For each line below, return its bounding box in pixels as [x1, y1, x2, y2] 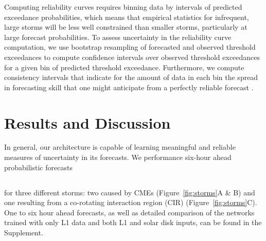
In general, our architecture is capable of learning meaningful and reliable [4, 142, 236, 152]
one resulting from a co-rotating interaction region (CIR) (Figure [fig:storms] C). [4, 197, 257, 208]
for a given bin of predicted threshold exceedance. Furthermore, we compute [4, 62, 244, 72]
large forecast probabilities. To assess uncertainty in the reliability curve [4, 31, 232, 42]
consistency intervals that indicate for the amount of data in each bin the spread [4, 72, 258, 83]
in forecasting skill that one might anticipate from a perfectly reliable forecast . [4, 82, 254, 92]
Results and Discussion [4, 112, 171, 133]
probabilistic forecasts [4, 162, 73, 172]
